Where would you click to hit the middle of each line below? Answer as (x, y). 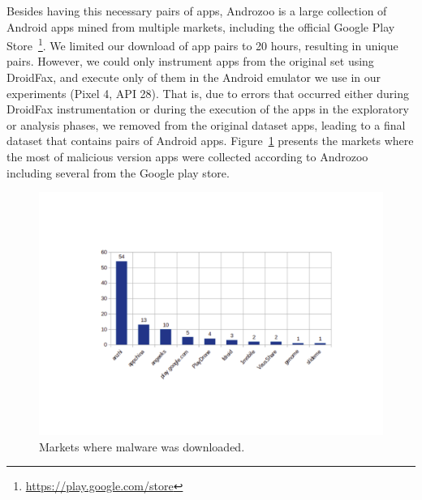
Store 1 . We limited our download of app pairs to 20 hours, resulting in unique (202, 44)
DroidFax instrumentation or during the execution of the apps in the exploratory (208, 109)
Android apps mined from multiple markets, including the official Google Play (201, 26)
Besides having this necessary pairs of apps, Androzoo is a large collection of (197, 11)
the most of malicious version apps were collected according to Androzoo (187, 156)
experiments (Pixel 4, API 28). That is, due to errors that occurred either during (208, 93)
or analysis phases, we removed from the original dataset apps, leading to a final (206, 124)
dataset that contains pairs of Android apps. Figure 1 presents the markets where (210, 141)
